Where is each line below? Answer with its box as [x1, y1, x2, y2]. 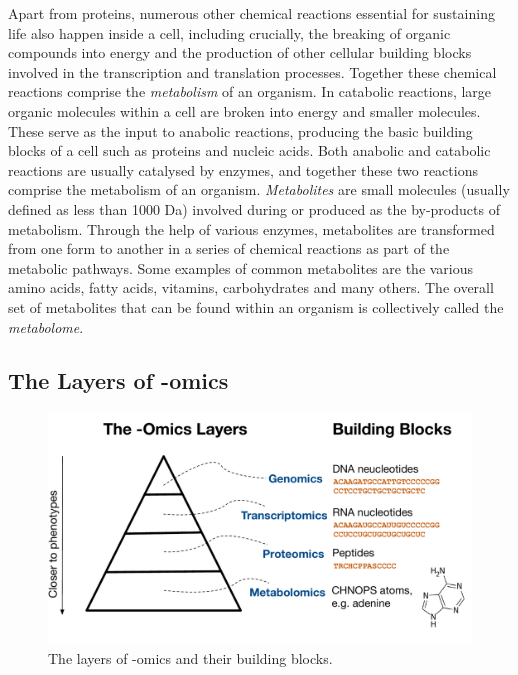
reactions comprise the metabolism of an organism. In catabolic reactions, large [8, 81, 492, 102]
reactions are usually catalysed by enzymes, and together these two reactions [8, 159, 478, 180]
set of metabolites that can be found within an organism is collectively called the [8, 296, 504, 317]
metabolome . [8, 316, 84, 337]
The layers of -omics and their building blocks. [48, 647, 333, 668]
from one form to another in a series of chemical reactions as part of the [8, 238, 450, 259]
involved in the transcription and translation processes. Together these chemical [8, 61, 497, 82]
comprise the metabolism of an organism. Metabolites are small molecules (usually [8, 179, 510, 200]
